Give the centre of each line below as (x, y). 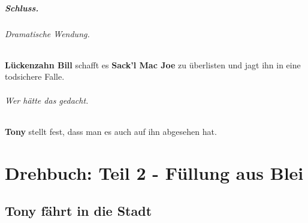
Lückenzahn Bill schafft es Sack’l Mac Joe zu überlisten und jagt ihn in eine (153, 64)
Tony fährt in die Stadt (78, 211)
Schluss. (22, 7)
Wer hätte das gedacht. (47, 100)
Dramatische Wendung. (47, 33)
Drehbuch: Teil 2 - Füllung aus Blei (154, 172)
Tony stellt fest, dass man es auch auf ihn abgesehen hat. (111, 131)
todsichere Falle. (35, 76)
